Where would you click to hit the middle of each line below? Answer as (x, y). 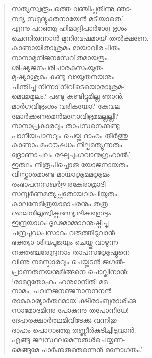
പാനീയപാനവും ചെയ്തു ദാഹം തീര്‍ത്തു (70, 135)
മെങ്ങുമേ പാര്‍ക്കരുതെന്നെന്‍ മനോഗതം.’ (77, 349)
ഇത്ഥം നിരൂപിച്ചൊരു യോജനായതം (70, 164)
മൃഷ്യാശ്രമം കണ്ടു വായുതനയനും (63, 77)
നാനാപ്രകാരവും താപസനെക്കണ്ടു (66, 125)
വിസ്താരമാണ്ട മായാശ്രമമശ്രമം (61, 174)
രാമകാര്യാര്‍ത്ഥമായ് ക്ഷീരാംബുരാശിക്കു (74, 300)
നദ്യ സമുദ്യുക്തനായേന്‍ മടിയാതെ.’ (68, 18)
